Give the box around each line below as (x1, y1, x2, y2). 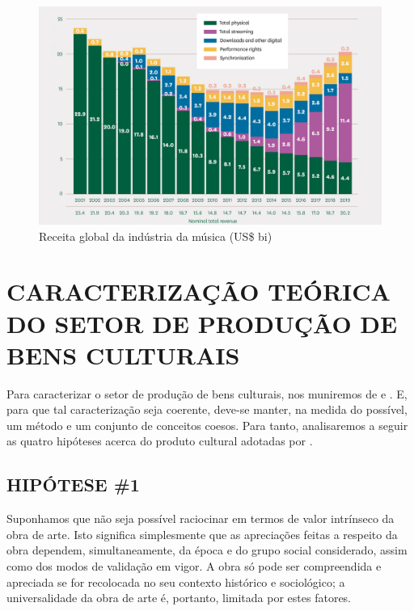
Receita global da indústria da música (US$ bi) (39, 227, 272, 244)
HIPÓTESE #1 (6, 472, 140, 497)
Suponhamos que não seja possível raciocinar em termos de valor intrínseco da (6, 510, 395, 527)
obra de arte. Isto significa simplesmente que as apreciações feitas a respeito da (6, 525, 398, 542)
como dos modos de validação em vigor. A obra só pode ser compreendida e (6, 558, 382, 575)
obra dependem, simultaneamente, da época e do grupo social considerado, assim (6, 541, 408, 558)
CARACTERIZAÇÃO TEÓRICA (6, 275, 391, 308)
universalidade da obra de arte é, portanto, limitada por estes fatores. (6, 589, 352, 606)
